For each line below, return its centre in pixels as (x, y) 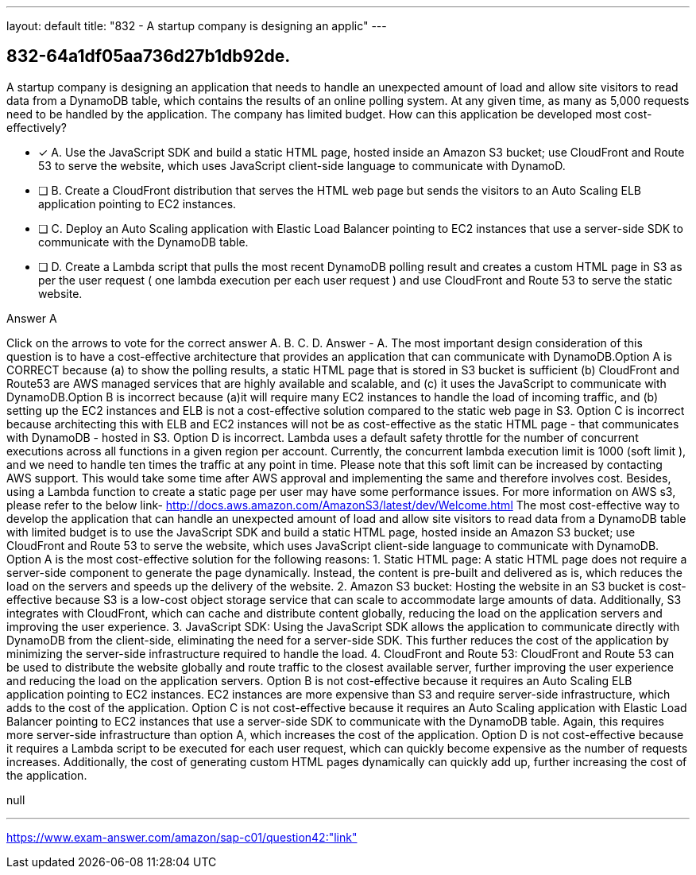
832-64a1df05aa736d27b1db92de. (149, 56)
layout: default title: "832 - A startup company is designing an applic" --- (197, 26)
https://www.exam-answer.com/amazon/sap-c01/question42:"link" (182, 837)
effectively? (37, 127)
